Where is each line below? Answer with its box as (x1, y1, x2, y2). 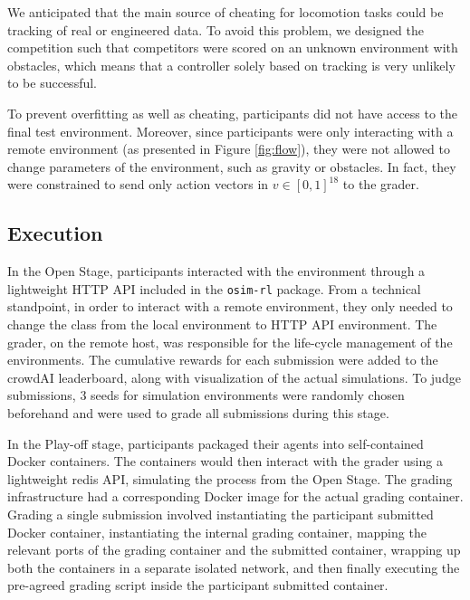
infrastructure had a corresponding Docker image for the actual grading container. (7, 487, 464, 506)
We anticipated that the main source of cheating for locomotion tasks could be (7, 3, 444, 21)
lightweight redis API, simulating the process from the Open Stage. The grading (7, 469, 453, 488)
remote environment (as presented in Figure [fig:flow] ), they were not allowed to (7, 139, 450, 158)
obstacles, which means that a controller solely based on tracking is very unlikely (7, 55, 456, 74)
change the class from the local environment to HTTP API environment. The (7, 314, 437, 333)
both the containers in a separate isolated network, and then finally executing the (7, 557, 460, 576)
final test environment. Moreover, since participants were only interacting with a (7, 121, 454, 140)
